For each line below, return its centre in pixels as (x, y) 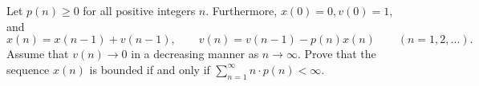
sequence (28, 69)
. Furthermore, (242, 10)
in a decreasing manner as (195, 54)
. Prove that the (337, 54)
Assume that (38, 54)
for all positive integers (139, 10)
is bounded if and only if (150, 69)
